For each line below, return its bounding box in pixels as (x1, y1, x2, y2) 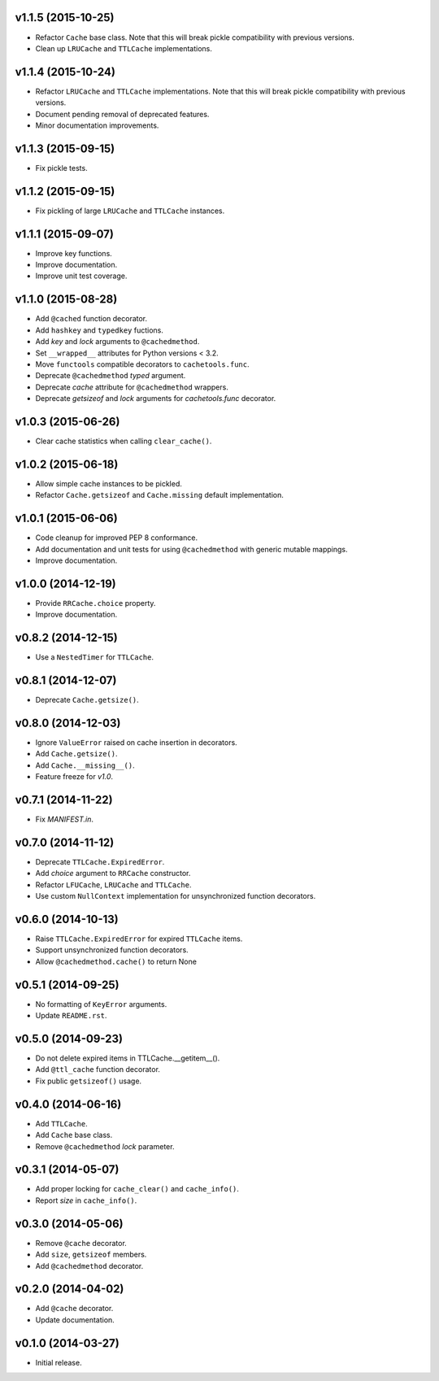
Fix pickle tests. (35, 163, 89, 172)
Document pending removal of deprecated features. (35, 109, 210, 119)
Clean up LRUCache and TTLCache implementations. (35, 43, 213, 53)
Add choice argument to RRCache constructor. (35, 869, 191, 878)
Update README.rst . (35, 1011, 107, 1021)
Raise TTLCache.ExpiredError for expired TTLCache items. (35, 934, 243, 943)
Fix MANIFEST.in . (35, 814, 93, 825)
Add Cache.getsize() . (35, 749, 118, 759)
